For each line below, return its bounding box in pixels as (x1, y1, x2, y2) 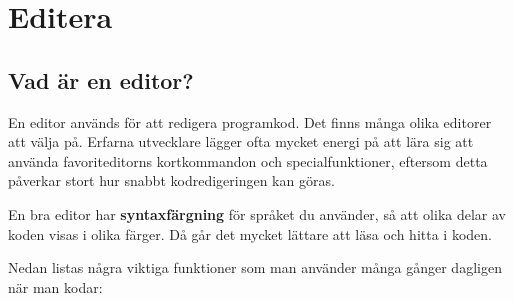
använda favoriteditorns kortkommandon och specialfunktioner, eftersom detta (8, 150, 488, 171)
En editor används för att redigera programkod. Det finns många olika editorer (8, 111, 492, 132)
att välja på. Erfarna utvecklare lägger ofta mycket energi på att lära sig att (8, 131, 474, 152)
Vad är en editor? (8, 64, 194, 95)
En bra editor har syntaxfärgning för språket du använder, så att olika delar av (8, 203, 506, 224)
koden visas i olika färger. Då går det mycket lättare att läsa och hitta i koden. (8, 223, 492, 244)
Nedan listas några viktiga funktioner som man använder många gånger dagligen (8, 257, 502, 278)
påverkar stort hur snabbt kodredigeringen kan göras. (8, 170, 335, 191)
